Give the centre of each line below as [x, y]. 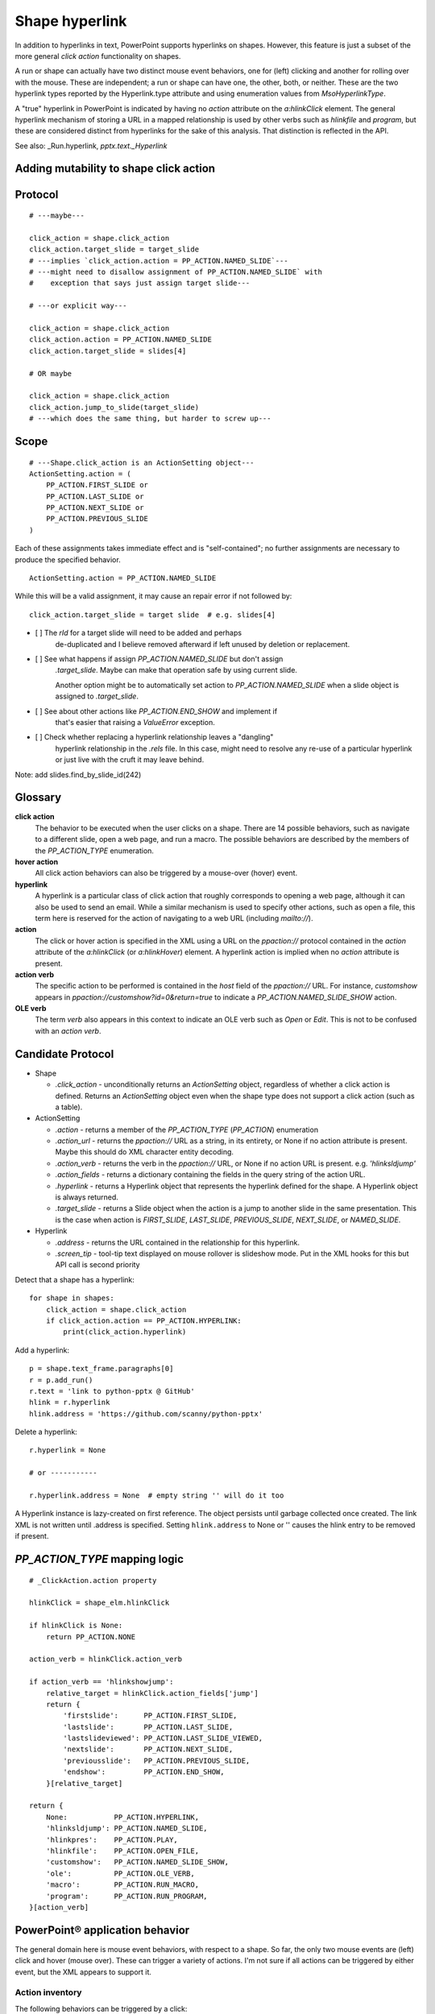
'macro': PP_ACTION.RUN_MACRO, [122, 1885]
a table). [69, 1107]
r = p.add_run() [61, 1380]
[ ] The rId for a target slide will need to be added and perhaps [138, 633]
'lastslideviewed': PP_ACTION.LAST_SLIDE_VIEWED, [163, 1738]
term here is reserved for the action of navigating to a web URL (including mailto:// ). [174, 918]
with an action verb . [68, 1030]
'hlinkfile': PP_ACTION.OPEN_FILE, [122, 1850]
